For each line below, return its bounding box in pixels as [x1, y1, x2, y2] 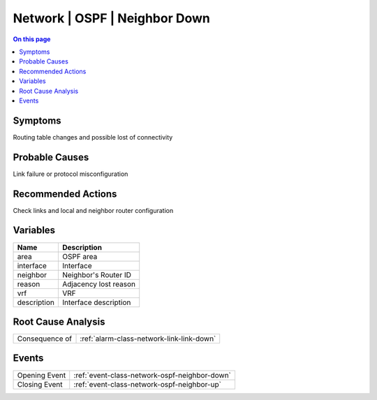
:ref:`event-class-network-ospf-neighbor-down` [73, 370, 232, 380]
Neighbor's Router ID [61, 269, 132, 279]
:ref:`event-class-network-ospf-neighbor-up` [73, 379, 221, 389]
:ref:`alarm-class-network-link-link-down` [80, 334, 216, 343]
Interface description [61, 297, 131, 307]
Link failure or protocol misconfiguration [13, 170, 128, 178]
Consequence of [17, 334, 73, 343]
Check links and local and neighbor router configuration [13, 206, 174, 214]
